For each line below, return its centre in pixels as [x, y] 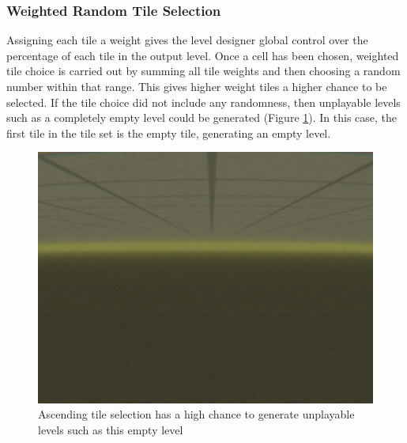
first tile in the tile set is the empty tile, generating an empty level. [169, 133]
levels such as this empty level [111, 429]
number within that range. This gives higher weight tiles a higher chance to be [197, 86]
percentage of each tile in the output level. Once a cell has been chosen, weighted [203, 55]
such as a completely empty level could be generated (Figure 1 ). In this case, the [202, 117]
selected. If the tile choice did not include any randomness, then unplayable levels [203, 102]
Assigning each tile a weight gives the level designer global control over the [187, 40]
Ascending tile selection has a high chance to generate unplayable [196, 414]
